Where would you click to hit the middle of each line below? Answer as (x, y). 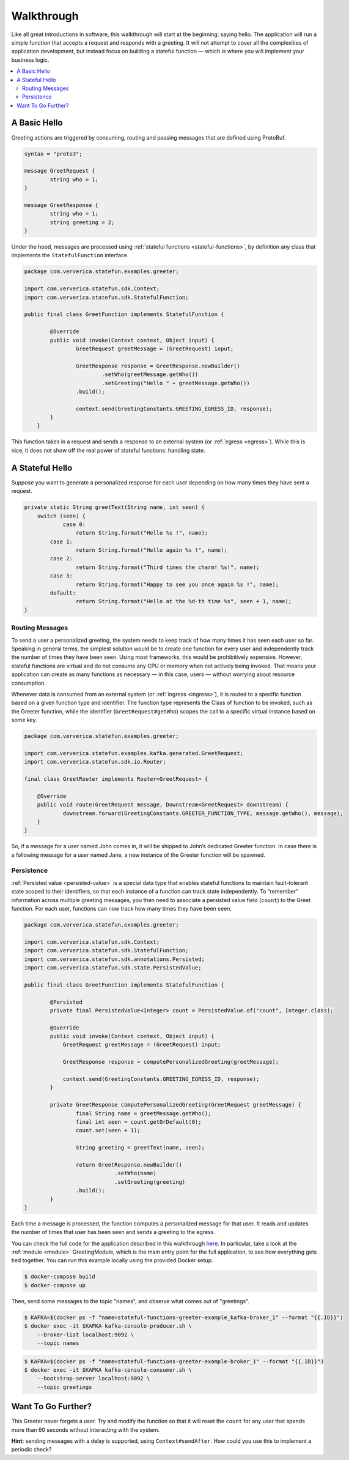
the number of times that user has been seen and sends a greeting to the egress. (113, 1232)
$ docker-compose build (60, 1277)
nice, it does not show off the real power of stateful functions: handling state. (108, 450)
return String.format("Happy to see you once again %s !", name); (177, 584)
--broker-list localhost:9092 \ (86, 1334)
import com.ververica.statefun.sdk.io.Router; (95, 762)
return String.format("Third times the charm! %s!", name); (167, 567)
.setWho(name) (135, 1173)
